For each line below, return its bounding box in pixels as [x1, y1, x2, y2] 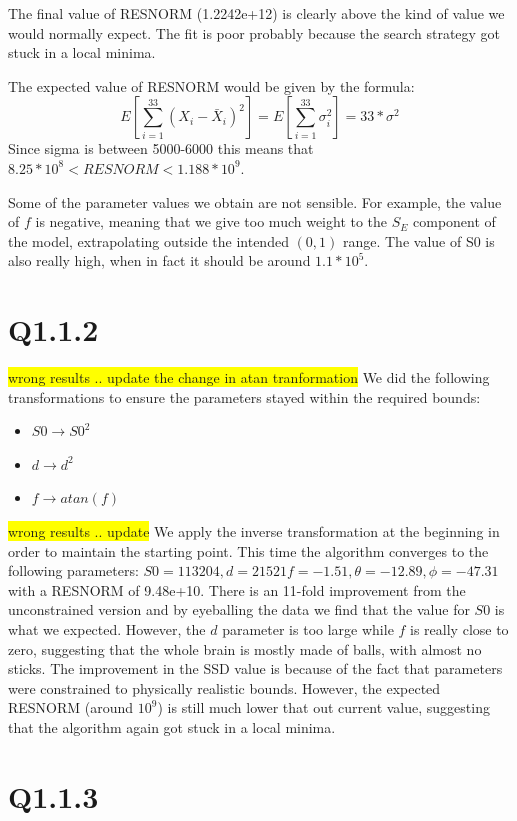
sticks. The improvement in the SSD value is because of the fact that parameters [8, 658, 503, 679]
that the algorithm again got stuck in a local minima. [8, 716, 336, 737]
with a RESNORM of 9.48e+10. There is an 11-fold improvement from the [8, 579, 466, 600]
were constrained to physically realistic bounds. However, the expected [8, 677, 441, 698]
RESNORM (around [8, 697, 134, 718]
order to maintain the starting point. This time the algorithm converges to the [8, 540, 489, 561]
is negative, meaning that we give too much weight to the [35, 211, 388, 232]
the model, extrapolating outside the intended [8, 230, 289, 251]
